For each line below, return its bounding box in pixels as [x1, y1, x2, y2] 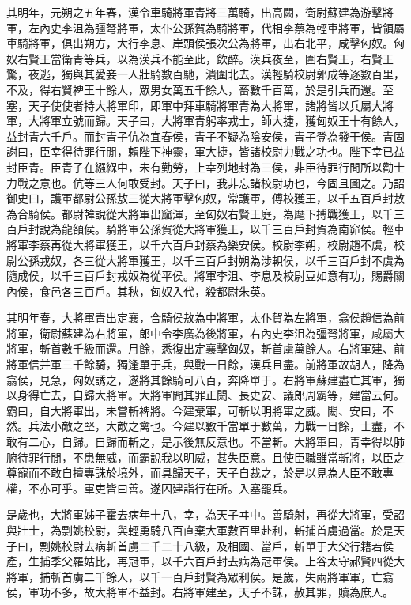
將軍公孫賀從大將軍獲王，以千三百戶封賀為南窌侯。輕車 [116, 221, 405, 237]
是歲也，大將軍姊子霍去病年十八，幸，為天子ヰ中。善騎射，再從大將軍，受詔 [6, 506, 405, 523]
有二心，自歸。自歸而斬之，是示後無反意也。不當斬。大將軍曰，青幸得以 [17, 433, 394, 450]
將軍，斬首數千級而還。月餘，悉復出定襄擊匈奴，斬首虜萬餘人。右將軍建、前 [6, 340, 405, 357]
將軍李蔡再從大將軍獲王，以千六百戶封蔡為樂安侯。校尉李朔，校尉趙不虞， [6, 236, 394, 252]
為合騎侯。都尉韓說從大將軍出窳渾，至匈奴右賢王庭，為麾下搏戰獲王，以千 [6, 205, 394, 221]
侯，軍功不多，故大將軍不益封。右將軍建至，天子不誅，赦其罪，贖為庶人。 [6, 584, 394, 600]
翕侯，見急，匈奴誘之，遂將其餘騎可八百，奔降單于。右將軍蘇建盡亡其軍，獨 [6, 371, 405, 388]
